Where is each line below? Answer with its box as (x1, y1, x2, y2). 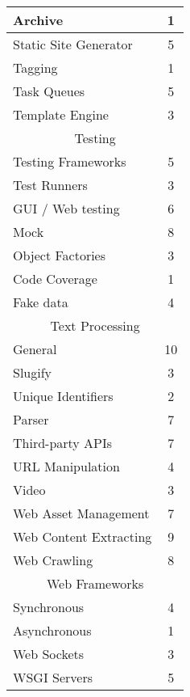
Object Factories (13, 246, 106, 264)
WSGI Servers (13, 668, 93, 686)
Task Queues (13, 82, 85, 100)
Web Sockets (13, 644, 85, 663)
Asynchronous (13, 621, 92, 640)
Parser (13, 410, 49, 429)
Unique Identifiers (13, 387, 114, 405)
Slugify (13, 363, 52, 382)
